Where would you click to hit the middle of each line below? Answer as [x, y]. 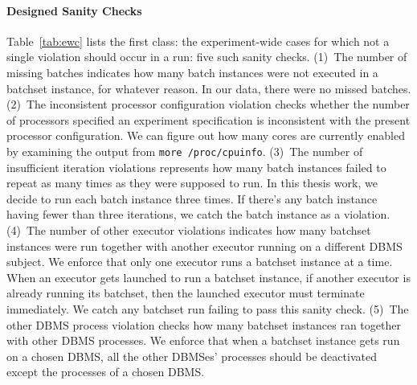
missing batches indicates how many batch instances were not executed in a [192, 72]
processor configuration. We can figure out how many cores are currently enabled [206, 135]
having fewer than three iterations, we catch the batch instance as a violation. [198, 214]
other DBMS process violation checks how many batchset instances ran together [204, 324]
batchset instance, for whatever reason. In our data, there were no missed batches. [209, 88]
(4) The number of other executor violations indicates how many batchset [189, 229]
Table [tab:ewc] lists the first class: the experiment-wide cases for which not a [198, 41]
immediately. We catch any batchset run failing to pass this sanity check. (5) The [208, 308]
